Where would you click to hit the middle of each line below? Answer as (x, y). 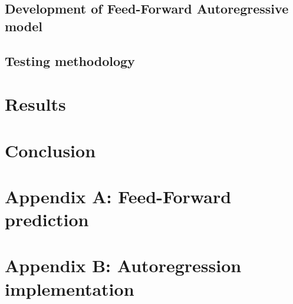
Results (35, 104)
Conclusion (50, 150)
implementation (70, 288)
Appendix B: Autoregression (123, 265)
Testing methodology (70, 60)
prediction (47, 219)
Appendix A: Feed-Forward (118, 196)
